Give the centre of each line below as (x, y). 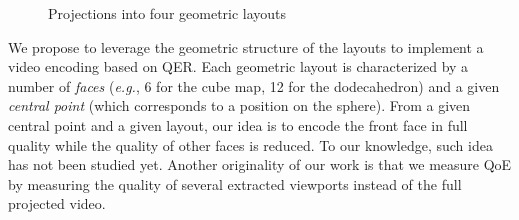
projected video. (57, 203)
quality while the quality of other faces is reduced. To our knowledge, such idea (250, 144)
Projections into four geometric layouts (167, 13)
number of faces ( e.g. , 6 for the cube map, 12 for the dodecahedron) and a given (254, 85)
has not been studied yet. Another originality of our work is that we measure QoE (260, 164)
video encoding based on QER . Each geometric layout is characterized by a (238, 66)
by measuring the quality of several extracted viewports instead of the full (235, 183)
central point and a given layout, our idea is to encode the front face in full (238, 124)
